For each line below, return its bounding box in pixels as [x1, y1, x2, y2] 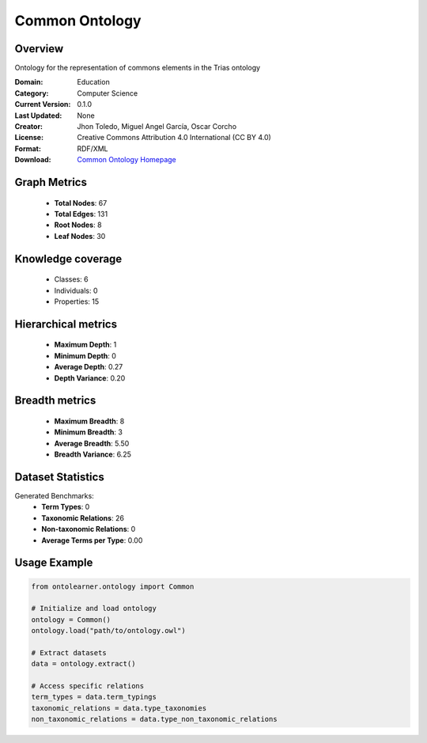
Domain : [14, 78, 43, 87]
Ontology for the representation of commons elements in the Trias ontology [14, 63, 261, 73]
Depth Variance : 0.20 [54, 373, 126, 383]
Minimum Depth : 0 [54, 351, 116, 360]
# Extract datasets [31, 648, 107, 657]
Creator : [14, 122, 43, 131]
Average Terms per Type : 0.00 [41, 535, 143, 545]
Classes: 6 [54, 275, 89, 284]
